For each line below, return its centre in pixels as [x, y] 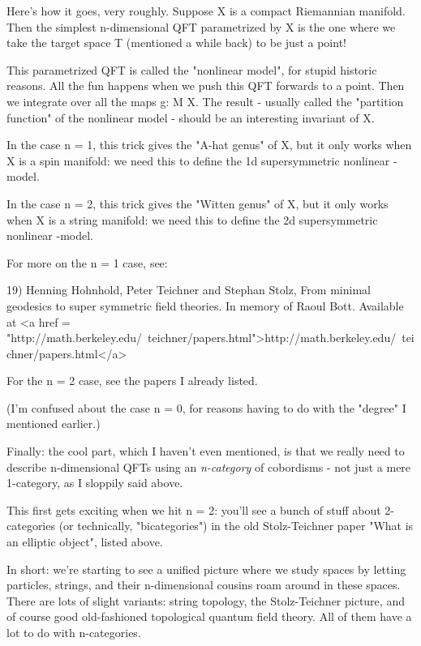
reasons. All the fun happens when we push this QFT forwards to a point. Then [206, 86]
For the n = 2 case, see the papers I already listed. [132, 381]
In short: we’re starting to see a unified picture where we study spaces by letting [206, 569]
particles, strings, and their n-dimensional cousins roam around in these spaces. [204, 585]
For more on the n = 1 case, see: [87, 262]
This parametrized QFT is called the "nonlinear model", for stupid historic [192, 69]
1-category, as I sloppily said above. [95, 483]
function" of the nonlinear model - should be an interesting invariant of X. [191, 117]
